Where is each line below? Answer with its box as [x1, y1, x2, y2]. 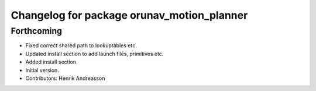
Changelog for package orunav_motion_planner [11, 9, 248, 22]
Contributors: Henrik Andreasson [25, 75, 105, 82]
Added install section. [25, 58, 78, 65]
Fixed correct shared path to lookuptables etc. [25, 42, 137, 49]
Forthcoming [11, 26, 63, 36]
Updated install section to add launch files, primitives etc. [25, 50, 164, 57]
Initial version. [25, 66, 60, 73]
